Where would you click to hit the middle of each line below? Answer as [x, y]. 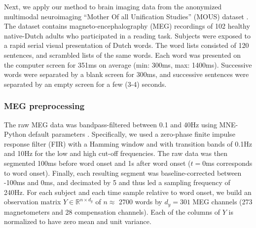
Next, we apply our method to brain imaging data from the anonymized [113, 6]
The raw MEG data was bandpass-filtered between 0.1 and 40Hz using [110, 124]
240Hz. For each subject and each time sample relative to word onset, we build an [128, 192]
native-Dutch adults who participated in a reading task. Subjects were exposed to [127, 35]
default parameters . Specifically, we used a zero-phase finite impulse [132, 134]
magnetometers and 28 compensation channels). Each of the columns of [112, 211]
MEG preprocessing [44, 106]
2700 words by [141, 202]
